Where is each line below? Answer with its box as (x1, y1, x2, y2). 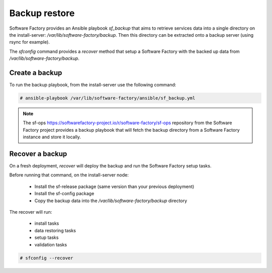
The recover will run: (9, 209, 52, 215)
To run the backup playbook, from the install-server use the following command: (9, 82, 176, 88)
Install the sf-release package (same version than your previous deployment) (34, 184, 194, 190)
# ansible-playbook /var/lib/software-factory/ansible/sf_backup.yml (20, 96, 195, 101)
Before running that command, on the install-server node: (9, 172, 129, 178)
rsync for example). (9, 39, 50, 45)
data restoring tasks (34, 227, 76, 233)
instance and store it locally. (23, 134, 81, 140)
